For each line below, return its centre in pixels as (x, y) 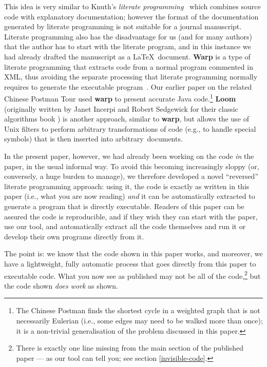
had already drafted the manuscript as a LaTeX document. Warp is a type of (127, 56)
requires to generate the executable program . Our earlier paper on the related (128, 86)
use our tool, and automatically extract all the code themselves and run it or (125, 226)
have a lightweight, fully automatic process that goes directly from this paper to (130, 263)
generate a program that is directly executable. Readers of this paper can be (124, 206)
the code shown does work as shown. (61, 285)
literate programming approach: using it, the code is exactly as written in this (127, 186)
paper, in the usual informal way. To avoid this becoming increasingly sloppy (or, (132, 166)
